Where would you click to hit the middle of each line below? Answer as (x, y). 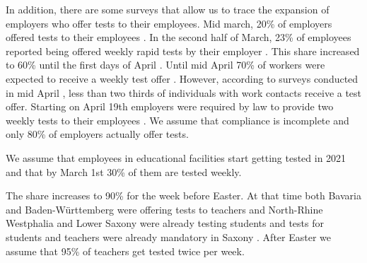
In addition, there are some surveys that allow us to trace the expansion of (168, 9)
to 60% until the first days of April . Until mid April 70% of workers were (165, 65)
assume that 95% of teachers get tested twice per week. (125, 251)
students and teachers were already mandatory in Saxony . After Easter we (169, 236)
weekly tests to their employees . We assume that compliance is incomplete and (177, 120)
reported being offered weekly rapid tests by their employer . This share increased (183, 51)
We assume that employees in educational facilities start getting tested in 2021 (176, 157)
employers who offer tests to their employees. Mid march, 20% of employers (169, 23)
